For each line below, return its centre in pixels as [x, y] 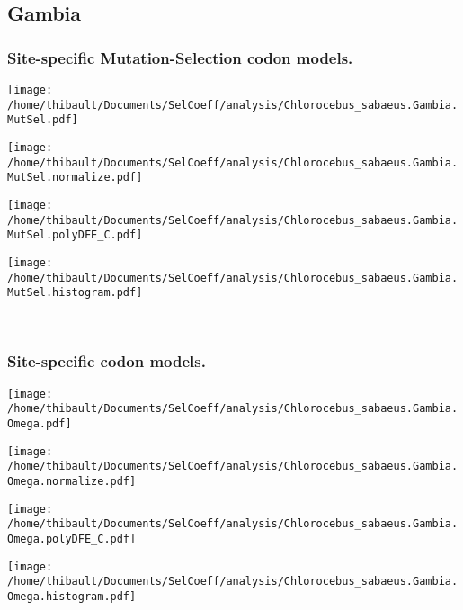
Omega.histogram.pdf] [72, 596]
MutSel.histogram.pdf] [75, 293]
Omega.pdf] [40, 424]
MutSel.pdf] [43, 120]
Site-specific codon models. [107, 361]
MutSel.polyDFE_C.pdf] [75, 235]
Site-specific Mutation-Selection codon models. [180, 57]
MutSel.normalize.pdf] [75, 178]
